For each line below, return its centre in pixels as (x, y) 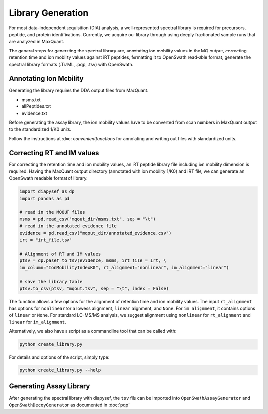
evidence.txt (34, 113)
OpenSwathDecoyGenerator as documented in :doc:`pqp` (69, 405)
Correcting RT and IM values (54, 153)
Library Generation (49, 13)
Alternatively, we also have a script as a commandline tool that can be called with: (93, 331)
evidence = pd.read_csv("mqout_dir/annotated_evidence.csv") (96, 233)
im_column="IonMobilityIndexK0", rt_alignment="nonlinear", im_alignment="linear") (124, 268)
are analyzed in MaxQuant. (36, 42)
